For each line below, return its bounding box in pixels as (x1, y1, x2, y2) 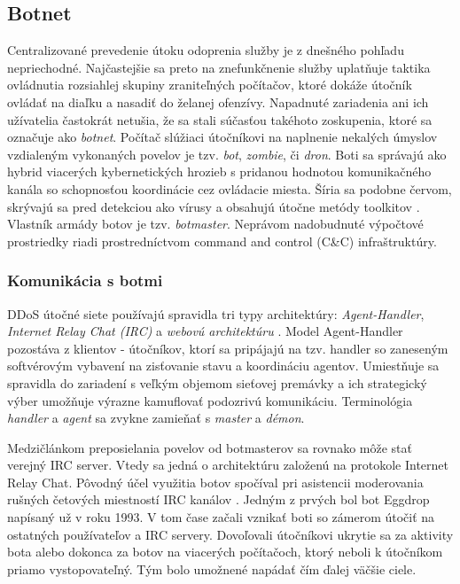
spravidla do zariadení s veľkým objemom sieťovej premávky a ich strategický (7, 373, 427, 392)
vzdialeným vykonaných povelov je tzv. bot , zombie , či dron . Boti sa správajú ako (7, 144, 447, 163)
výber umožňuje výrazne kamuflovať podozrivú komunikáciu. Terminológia (7, 391, 413, 409)
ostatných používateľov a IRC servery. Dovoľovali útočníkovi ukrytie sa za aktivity (7, 525, 454, 543)
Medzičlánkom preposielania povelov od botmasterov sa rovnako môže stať (7, 438, 412, 456)
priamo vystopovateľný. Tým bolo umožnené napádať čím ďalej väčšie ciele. (7, 559, 417, 578)
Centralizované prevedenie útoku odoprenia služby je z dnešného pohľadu (7, 41, 404, 59)
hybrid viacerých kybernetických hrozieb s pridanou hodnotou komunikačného (7, 162, 432, 181)
